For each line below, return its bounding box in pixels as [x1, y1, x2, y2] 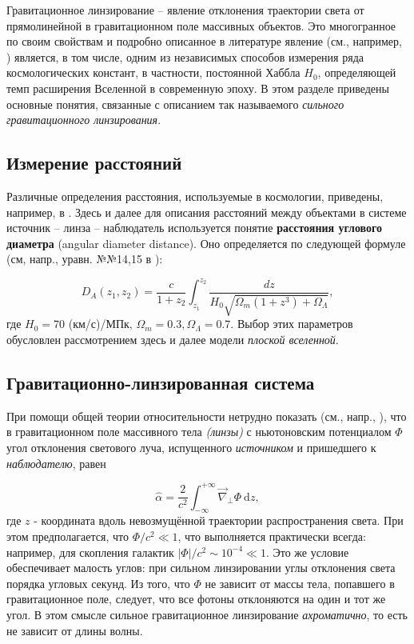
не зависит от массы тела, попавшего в [205, 574, 395, 591]
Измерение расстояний [6, 150, 182, 175]
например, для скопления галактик [6, 543, 174, 560]
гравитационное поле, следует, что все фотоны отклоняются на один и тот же [6, 590, 386, 607]
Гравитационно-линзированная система [6, 370, 315, 394]
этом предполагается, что [6, 528, 129, 545]
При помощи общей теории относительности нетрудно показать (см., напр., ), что [6, 407, 407, 424]
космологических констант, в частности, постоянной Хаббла [6, 64, 301, 81]
